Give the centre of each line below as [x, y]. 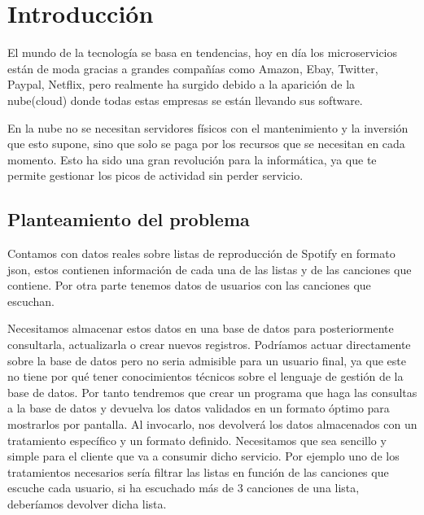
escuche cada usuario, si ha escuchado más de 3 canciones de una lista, [184, 488]
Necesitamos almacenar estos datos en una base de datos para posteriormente [201, 328]
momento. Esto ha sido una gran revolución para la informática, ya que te [192, 159]
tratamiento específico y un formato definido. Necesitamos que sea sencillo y [197, 440]
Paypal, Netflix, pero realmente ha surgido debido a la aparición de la [181, 84]
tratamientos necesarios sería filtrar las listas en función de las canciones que [198, 471]
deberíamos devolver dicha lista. [87, 503]
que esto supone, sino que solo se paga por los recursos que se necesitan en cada [206, 144]
